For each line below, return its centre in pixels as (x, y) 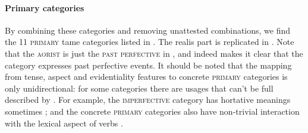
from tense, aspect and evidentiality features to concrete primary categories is (146, 77)
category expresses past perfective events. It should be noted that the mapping (148, 65)
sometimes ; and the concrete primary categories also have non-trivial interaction (152, 111)
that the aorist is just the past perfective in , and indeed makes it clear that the (154, 53)
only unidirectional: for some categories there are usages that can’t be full (139, 88)
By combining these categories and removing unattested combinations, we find (148, 30)
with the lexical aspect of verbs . (64, 123)
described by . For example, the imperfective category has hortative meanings (148, 100)
